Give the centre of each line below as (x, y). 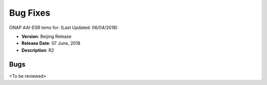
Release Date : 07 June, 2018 (51, 43)
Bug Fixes (30, 13)
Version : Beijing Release (46, 36)
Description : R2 (38, 50)
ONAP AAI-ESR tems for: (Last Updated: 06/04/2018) (64, 28)
